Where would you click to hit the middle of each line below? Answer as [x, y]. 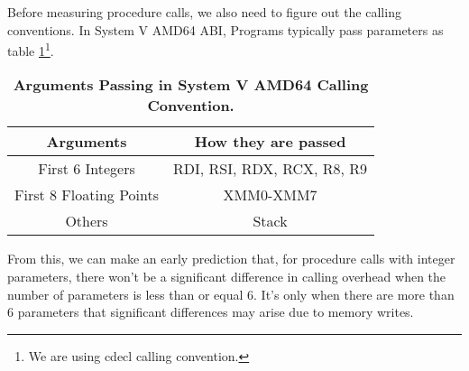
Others [87, 221]
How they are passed [270, 142]
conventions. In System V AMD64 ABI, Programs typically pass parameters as [225, 29]
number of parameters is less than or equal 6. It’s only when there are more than [231, 294]
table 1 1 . [31, 49]
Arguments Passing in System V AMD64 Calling [191, 85]
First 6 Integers [87, 169]
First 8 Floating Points [87, 195]
